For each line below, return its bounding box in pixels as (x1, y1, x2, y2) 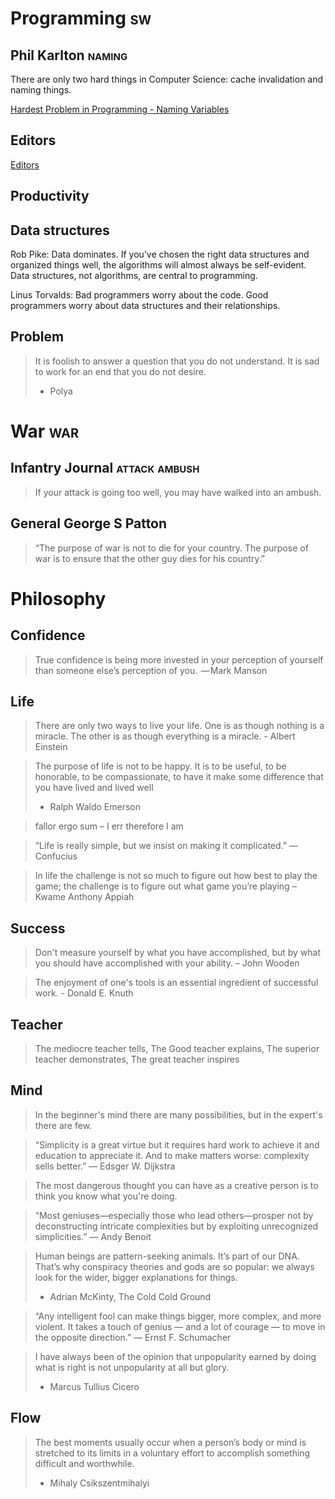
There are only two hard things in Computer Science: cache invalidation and (10, 73, 324, 85)
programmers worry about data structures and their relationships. (10, 300, 281, 312)
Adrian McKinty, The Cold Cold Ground (49, 1290, 212, 1302)
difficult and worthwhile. (34, 1457, 135, 1469)
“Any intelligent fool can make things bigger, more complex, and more (34, 1310, 322, 1322)
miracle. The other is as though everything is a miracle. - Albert (34, 730, 296, 742)
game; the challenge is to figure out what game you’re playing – (34, 880, 297, 892)
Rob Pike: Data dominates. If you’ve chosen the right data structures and (10, 248, 310, 261)
